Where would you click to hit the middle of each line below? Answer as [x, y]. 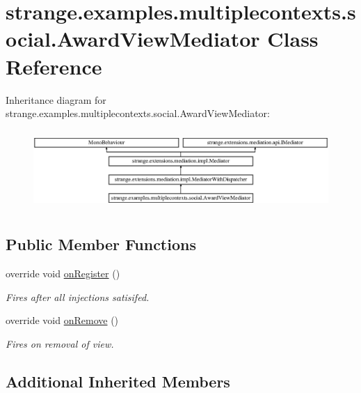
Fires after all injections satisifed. [78, 296]
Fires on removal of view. [60, 343]
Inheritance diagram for [56, 99]
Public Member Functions [101, 244]
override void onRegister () [63, 273]
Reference [54, 66]
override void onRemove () [62, 320]
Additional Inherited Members [118, 381]
